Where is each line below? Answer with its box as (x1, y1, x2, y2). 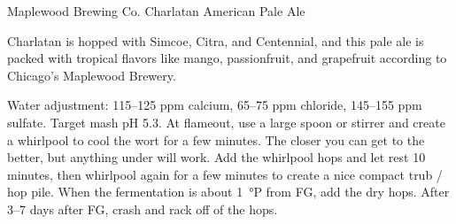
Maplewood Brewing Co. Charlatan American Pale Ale (7, 2, 305, 19)
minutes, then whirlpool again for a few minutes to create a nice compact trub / (7, 165, 443, 183)
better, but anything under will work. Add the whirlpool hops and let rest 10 (7, 148, 426, 166)
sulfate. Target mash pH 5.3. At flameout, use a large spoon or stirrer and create (7, 112, 445, 131)
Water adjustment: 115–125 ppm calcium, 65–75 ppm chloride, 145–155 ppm (7, 96, 422, 114)
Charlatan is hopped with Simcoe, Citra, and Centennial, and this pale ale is (7, 31, 424, 50)
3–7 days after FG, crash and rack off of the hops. (7, 199, 278, 218)
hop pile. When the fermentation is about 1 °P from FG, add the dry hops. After (7, 182, 450, 201)
